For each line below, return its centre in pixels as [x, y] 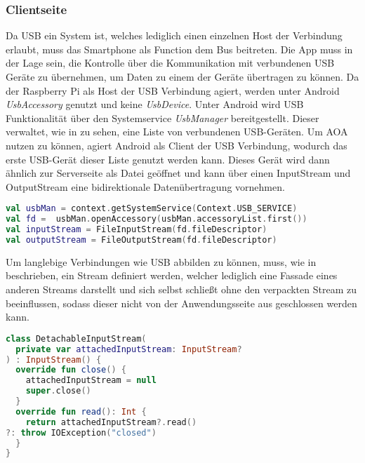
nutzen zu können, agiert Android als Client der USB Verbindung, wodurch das [177, 145]
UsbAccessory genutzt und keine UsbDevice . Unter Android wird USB [155, 104]
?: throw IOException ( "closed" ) [81, 432]
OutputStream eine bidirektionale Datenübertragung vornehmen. [145, 186]
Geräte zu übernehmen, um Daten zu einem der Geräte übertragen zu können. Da [182, 76]
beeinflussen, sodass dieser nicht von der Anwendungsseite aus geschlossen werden [181, 303]
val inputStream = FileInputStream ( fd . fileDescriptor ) [137, 230]
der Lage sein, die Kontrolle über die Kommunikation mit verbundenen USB [170, 63]
